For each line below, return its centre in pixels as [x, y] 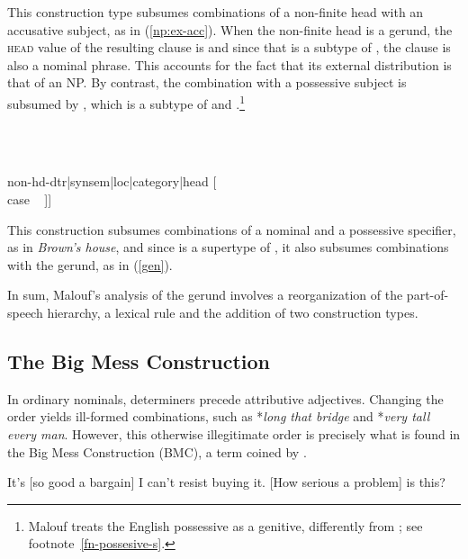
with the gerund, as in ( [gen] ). [90, 264]
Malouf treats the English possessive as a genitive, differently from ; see [225, 525]
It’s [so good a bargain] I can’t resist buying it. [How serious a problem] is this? [226, 482]
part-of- [427, 295]
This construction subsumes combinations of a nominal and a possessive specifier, [232, 229]
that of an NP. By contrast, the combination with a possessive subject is [207, 82]
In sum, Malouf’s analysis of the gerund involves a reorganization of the [205, 295]
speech [25, 312]
